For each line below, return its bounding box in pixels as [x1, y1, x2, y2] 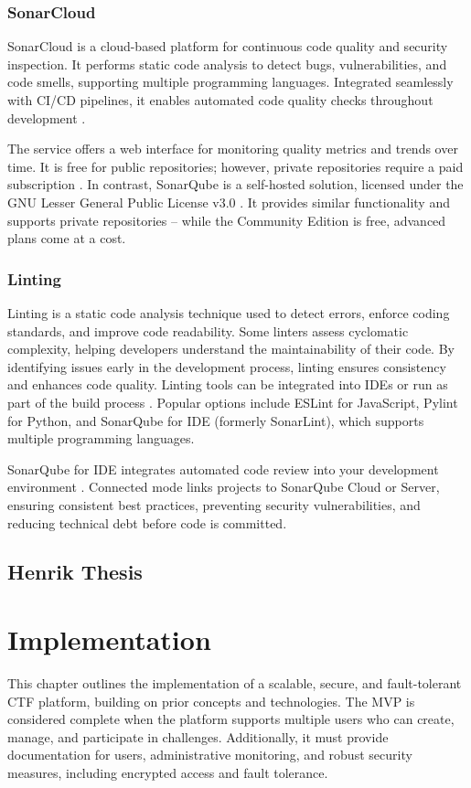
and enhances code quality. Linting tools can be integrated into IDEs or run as [7, 375, 448, 394]
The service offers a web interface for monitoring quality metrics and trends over [7, 139, 458, 158]
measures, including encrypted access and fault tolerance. [7, 762, 328, 782]
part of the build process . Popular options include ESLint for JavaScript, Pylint [7, 392, 458, 411]
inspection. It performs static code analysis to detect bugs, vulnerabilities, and [7, 54, 447, 73]
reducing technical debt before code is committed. [7, 513, 287, 532]
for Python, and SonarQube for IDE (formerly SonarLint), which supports [7, 410, 424, 430]
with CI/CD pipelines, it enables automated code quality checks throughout [7, 91, 434, 109]
